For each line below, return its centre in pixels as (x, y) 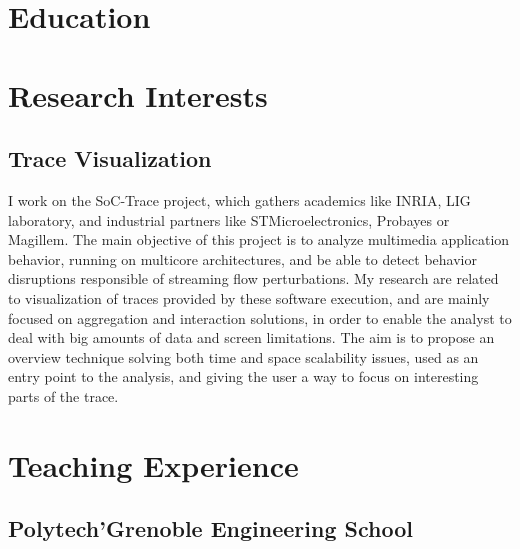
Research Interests (138, 94)
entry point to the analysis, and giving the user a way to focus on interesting (243, 376)
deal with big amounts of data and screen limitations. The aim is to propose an (251, 337)
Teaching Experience (153, 464)
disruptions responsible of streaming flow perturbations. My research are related (253, 278)
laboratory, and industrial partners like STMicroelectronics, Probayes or (229, 219)
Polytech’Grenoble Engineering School (210, 528)
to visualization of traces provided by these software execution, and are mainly (249, 297)
